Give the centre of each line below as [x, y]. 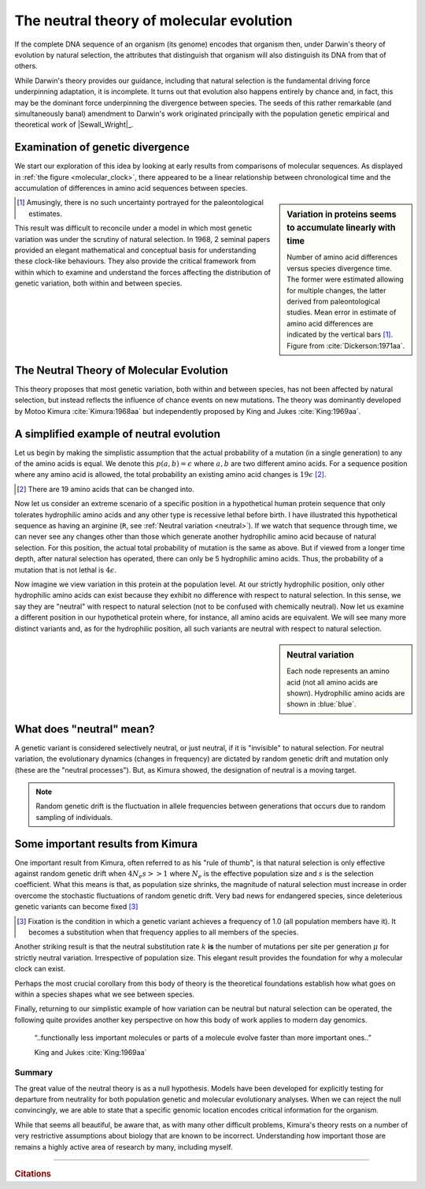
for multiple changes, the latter [336, 290]
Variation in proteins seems [342, 214]
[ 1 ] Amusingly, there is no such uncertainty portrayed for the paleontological [140, 203]
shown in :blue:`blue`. [322, 704]
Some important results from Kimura [106, 844]
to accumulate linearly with [341, 228]
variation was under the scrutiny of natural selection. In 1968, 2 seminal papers [142, 239]
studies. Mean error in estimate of [342, 312]
